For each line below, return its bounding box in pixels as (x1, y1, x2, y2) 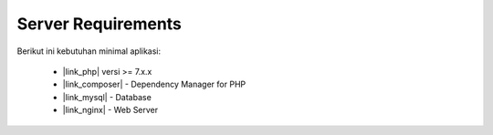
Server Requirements (16, 14, 183, 34)
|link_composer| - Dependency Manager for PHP (62, 78, 246, 90)
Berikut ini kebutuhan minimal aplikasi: (16, 46, 162, 57)
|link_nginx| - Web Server (62, 105, 159, 116)
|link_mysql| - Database (62, 91, 152, 102)
